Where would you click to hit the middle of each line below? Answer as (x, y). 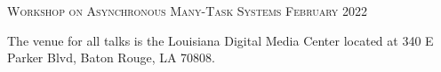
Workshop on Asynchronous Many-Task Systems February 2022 (187, 11)
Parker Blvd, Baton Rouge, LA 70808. (111, 58)
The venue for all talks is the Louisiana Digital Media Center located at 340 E (220, 40)
